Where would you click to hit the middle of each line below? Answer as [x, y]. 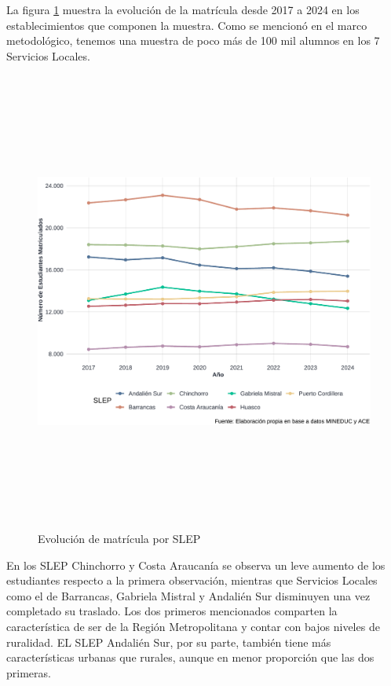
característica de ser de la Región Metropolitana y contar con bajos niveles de [193, 626]
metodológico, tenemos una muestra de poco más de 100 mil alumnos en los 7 [193, 40]
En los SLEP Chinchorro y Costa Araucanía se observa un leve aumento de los [196, 565]
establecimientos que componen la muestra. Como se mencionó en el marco [187, 25]
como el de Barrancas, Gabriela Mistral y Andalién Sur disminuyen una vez [188, 595]
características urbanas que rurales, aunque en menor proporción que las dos [190, 657]
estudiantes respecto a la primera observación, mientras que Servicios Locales [192, 580]
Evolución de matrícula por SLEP [119, 538]
